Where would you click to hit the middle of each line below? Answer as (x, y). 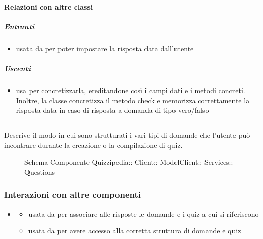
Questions (40, 172)
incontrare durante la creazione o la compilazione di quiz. (93, 145)
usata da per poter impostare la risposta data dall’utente (105, 48)
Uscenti (17, 68)
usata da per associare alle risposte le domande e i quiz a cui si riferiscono (143, 213)
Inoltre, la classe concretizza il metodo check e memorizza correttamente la (133, 100)
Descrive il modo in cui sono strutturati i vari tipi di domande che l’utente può (127, 135)
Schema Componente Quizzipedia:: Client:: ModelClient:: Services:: (129, 162)
